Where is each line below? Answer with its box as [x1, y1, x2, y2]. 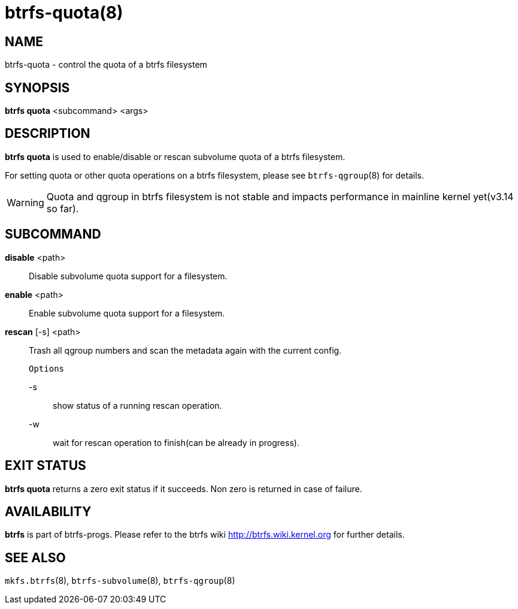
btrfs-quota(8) [5, 2, 123, 23]
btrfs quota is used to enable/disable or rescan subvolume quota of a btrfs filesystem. [5, 151, 346, 162]
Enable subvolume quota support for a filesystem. [29, 307, 225, 318]
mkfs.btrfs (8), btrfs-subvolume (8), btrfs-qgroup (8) [5, 575, 235, 586]
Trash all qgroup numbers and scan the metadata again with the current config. [29, 345, 342, 355]
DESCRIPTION [5, 126, 90, 141]
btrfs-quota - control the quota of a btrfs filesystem [5, 59, 207, 70]
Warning [7, 196, 44, 209]
